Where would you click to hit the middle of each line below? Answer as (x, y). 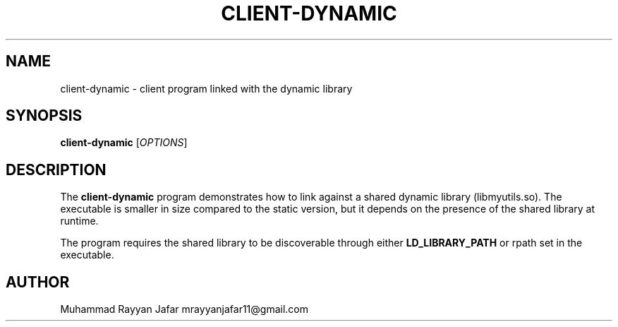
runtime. (79, 221)
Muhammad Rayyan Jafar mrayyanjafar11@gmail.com (184, 309)
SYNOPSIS (44, 116)
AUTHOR (38, 282)
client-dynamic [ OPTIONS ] (124, 143)
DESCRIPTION (56, 170)
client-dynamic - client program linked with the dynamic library (206, 88)
